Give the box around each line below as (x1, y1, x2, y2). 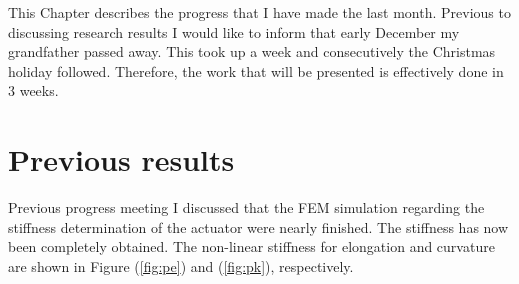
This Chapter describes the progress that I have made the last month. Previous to (8, 2, 511, 22)
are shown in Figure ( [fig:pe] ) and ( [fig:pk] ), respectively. (8, 255, 354, 276)
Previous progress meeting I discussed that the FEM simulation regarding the (8, 197, 485, 218)
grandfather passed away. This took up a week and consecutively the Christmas (8, 41, 496, 62)
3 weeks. (8, 80, 59, 101)
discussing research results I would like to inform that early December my (8, 21, 460, 42)
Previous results (8, 139, 235, 180)
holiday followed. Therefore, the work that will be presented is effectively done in (8, 60, 504, 81)
